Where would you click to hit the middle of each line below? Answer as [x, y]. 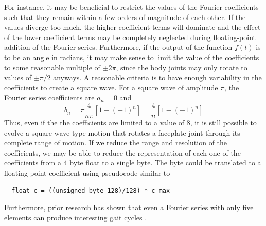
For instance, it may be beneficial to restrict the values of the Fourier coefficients [131, 7]
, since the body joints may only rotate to [182, 67]
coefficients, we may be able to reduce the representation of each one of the [122, 152]
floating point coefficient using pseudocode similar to [87, 172]
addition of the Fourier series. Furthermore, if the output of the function [118, 47]
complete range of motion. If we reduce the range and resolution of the [116, 143]
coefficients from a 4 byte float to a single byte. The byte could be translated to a [133, 163]
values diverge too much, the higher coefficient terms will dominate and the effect [132, 27]
